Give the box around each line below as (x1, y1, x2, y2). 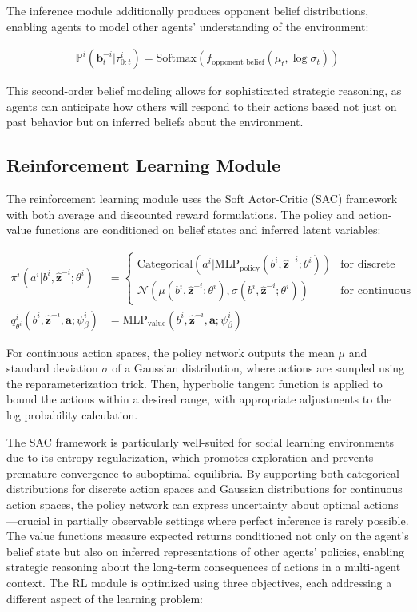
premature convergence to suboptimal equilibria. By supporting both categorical (6, 464, 399, 481)
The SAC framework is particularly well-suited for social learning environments (6, 433, 395, 450)
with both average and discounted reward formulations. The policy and (6, 205, 355, 222)
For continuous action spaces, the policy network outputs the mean (6, 344, 335, 360)
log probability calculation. (6, 406, 138, 423)
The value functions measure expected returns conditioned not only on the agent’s (6, 527, 409, 544)
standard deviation (6, 360, 98, 376)
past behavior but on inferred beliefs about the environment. (6, 113, 304, 130)
